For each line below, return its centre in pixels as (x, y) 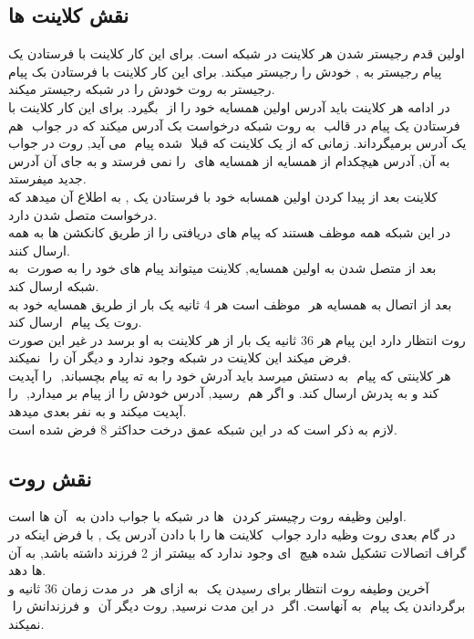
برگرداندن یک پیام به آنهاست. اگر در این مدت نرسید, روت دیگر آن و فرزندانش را (239, 606)
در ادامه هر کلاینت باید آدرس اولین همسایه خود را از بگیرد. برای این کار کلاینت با (229, 106)
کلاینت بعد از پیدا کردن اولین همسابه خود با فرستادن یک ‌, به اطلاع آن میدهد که (223, 196)
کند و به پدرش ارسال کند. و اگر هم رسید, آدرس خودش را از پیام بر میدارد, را (224, 393)
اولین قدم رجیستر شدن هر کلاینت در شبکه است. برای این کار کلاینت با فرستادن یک (237, 53)
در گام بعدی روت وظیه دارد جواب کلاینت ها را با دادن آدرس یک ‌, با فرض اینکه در (232, 534)
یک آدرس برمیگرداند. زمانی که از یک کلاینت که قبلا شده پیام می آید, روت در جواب (237, 143)
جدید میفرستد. (47, 178)
